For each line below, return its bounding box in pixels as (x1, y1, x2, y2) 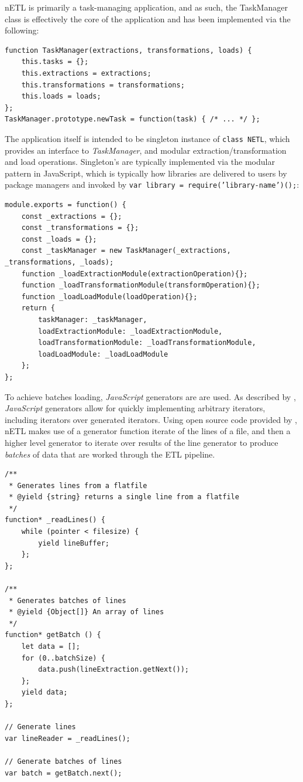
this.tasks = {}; (21, 57, 89, 66)
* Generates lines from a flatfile (9, 481, 147, 490)
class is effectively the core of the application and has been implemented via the (5, 12, 291, 25)
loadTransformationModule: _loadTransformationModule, (38, 338, 256, 347)
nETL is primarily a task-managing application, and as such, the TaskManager (5, 1, 288, 13)
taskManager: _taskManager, (38, 315, 147, 324)
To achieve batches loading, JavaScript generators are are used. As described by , (5, 390, 296, 402)
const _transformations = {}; (21, 224, 139, 232)
